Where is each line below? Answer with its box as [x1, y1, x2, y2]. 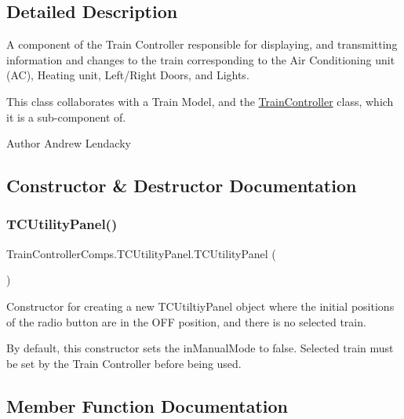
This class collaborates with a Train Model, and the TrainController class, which [6, 93, 394, 109]
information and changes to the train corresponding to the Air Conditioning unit [6, 51, 395, 67]
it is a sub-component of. [6, 108, 126, 125]
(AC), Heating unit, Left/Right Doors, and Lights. [6, 67, 249, 83]
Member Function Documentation [6, 393, 289, 417]
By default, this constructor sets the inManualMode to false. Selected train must [6, 340, 394, 356]
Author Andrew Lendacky [6, 135, 131, 151]
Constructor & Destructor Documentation [6, 173, 357, 198]
